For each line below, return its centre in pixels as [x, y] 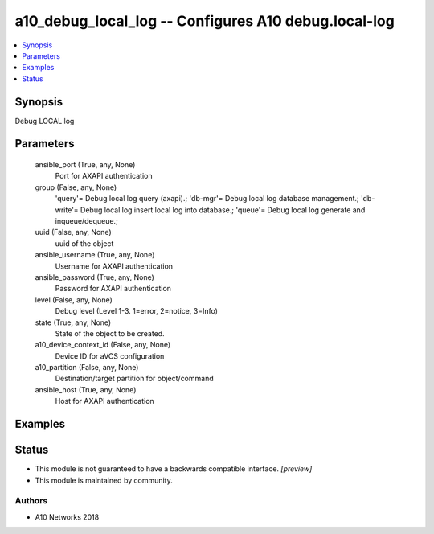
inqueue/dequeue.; [86, 220]
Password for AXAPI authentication [113, 289]
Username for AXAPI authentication [114, 266]
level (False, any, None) [74, 300]
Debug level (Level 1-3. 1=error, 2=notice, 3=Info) [137, 311]
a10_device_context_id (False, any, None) [103, 345]
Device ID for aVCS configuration [110, 356]
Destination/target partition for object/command [134, 379]
